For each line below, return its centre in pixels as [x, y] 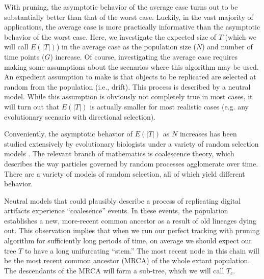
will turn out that [32, 106]
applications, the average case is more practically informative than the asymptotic [132, 27]
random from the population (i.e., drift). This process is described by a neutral [127, 86]
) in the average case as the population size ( [126, 47]
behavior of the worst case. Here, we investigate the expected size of [110, 36]
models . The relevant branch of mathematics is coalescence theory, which [119, 154]
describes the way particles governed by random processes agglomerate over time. [131, 163]
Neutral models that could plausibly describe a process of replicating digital [123, 200]
